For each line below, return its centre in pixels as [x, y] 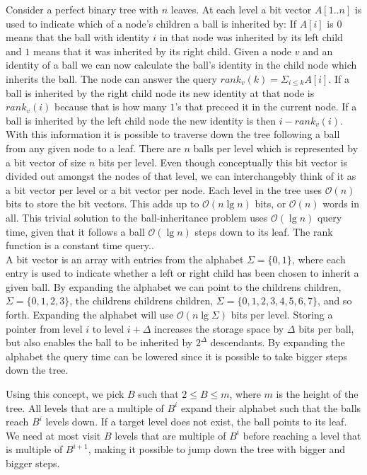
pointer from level [44, 328]
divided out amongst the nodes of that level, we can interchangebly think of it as [181, 176]
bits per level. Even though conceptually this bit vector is [223, 162]
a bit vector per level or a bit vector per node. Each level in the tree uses [164, 189]
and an [318, 51]
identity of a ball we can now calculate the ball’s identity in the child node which [181, 65]
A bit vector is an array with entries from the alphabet [125, 259]
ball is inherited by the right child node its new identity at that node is [160, 92]
